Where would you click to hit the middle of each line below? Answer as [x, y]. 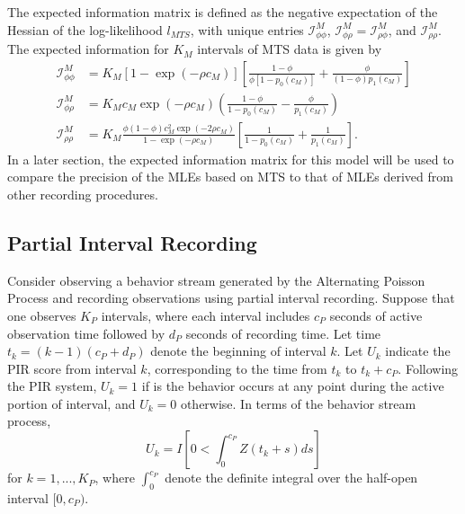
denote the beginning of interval [238, 351]
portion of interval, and [72, 403]
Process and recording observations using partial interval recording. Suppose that [231, 298]
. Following [428, 368]
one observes [42, 315]
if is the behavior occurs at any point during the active [293, 386]
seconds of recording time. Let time [283, 333]
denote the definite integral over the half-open [291, 478]
